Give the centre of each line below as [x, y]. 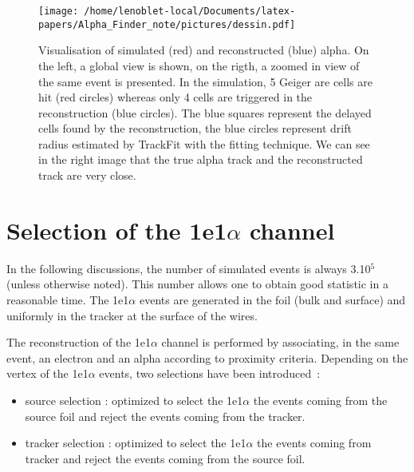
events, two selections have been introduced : [210, 373]
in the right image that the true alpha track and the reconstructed [201, 159]
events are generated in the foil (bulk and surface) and [272, 299]
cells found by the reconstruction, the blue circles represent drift [195, 128]
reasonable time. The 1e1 [68, 299]
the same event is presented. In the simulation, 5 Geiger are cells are [206, 81]
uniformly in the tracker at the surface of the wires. [132, 315]
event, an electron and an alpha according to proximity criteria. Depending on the [207, 357]
